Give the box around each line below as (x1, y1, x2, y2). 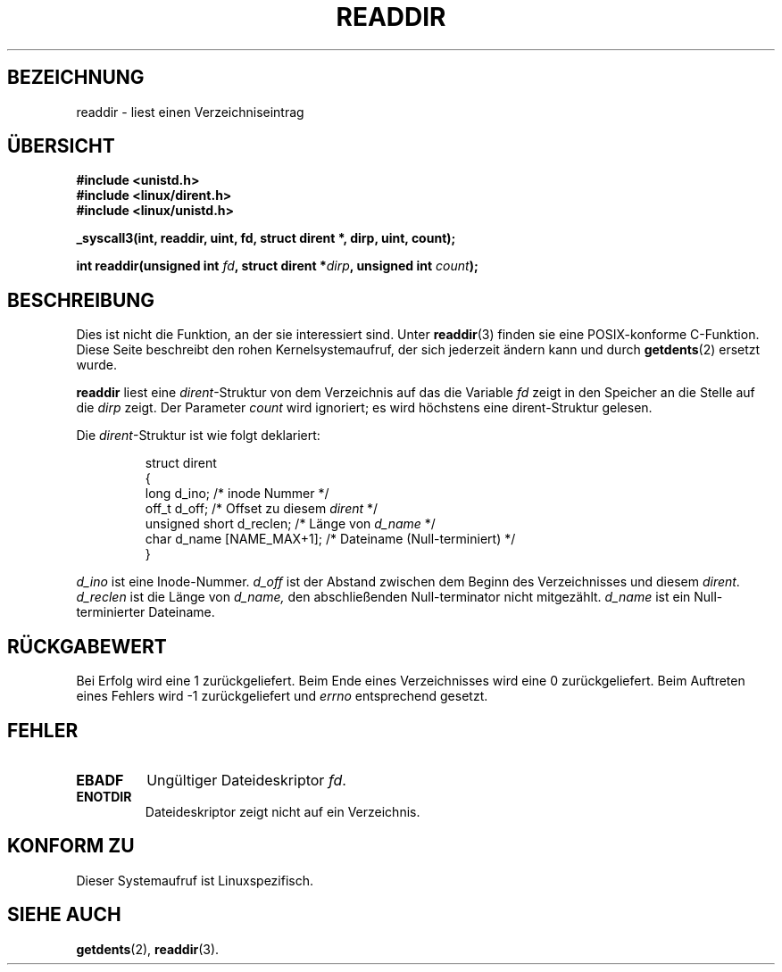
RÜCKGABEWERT (7, 635, 167, 658)
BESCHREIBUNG (7, 288, 155, 312)
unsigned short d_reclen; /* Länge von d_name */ (145, 516, 436, 532)
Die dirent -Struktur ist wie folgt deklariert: (76, 428, 320, 444)
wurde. (76, 357, 117, 373)
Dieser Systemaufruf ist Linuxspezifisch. (76, 872, 314, 888)
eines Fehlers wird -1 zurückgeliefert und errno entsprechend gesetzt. (76, 688, 488, 704)
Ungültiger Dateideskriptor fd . (146, 770, 346, 789)
